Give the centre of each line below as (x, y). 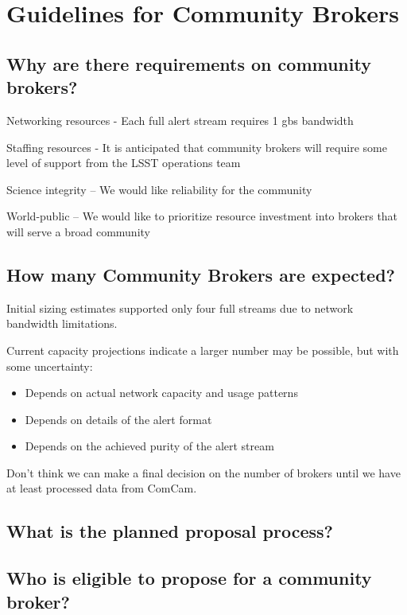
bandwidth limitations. (62, 323)
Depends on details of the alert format (118, 419)
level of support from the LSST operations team (124, 163)
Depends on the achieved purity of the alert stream (149, 446)
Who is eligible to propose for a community (189, 578)
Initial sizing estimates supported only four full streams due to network (180, 307)
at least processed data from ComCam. (102, 488)
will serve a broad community (78, 231)
